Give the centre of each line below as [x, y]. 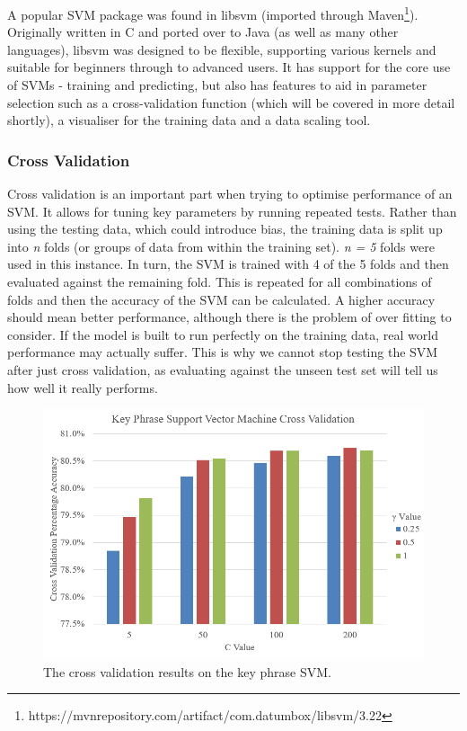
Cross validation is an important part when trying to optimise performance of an [230, 194]
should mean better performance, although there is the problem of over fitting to [229, 317]
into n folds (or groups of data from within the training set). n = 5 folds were [221, 246]
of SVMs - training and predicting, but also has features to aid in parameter [217, 85]
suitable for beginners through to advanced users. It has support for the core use [229, 67]
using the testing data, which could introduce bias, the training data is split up [225, 229]
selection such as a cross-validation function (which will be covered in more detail [231, 102]
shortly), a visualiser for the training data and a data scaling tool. [189, 120]
